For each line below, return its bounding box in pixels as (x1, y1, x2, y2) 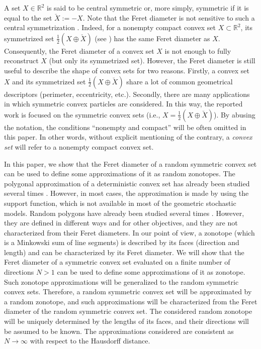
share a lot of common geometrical (126, 76, 233, 86)
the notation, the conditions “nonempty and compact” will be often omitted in (4, 122, 246, 132)
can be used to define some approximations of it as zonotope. (57, 267, 245, 277)
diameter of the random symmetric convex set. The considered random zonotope (4, 306, 252, 316)
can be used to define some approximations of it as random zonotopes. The (4, 168, 235, 179)
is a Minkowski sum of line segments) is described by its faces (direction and (4, 237, 239, 248)
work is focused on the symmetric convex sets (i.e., (4, 109, 160, 120)
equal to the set (4, 12, 52, 23)
